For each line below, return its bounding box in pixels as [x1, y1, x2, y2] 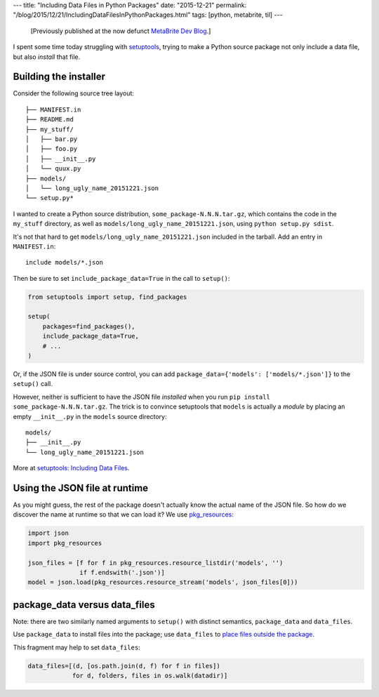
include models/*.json [25, 258, 104, 267]
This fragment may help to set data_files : [13, 643, 140, 651]
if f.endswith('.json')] [79, 569, 165, 576]
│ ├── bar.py [25, 135, 78, 143]
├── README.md [25, 116, 74, 124]
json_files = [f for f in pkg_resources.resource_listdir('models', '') [27, 559, 284, 566]
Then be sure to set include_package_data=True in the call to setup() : [13, 274, 230, 282]
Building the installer [13, 71, 105, 83]
